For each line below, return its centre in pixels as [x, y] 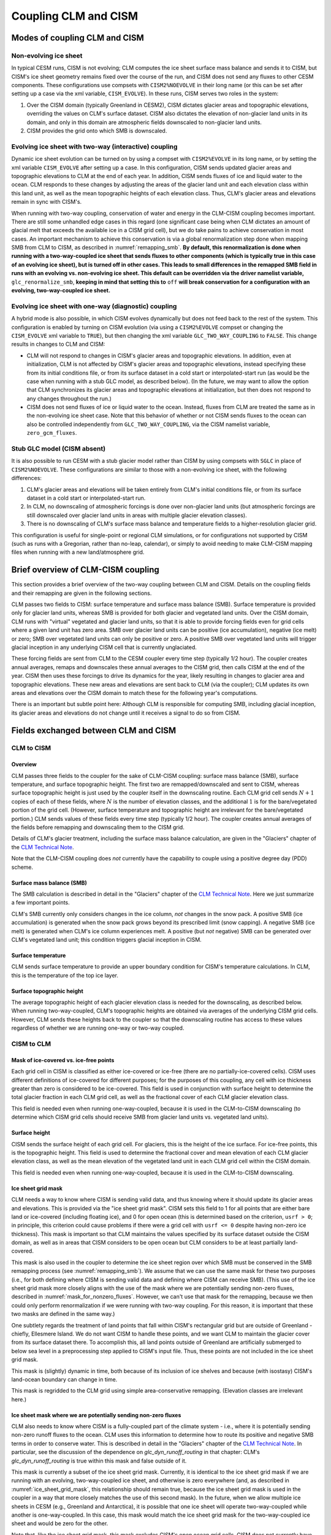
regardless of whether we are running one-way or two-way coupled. [98, 1028]
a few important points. [40, 903]
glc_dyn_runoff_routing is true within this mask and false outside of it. [99, 1461]
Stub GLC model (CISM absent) [59, 449]
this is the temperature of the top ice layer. [65, 975]
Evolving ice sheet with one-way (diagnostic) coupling [94, 306]
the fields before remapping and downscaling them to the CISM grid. [98, 827]
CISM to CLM [31, 1044]
